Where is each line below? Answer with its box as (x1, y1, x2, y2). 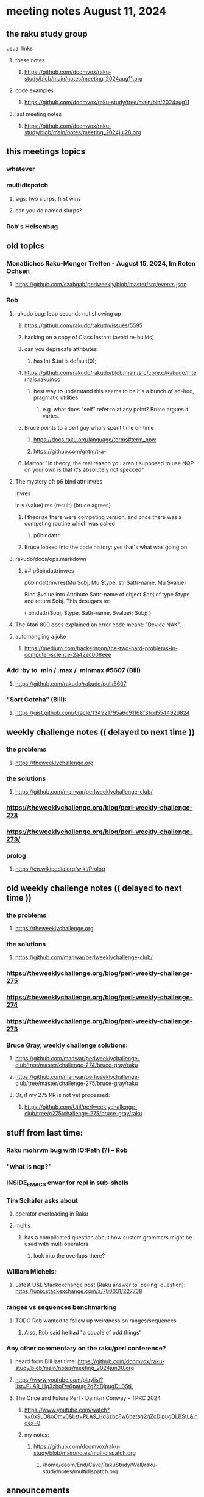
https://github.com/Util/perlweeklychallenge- (24, 1103, 138, 1111)
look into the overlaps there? (33, 1252, 105, 1259)
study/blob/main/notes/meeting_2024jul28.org (24, 129, 141, 136)
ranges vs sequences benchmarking (6, 1303, 117, 1311)
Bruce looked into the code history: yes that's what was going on (24, 543, 188, 551)
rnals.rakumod (24, 375, 61, 383)
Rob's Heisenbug (6, 222, 58, 230)
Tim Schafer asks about (6, 1196, 78, 1205)
